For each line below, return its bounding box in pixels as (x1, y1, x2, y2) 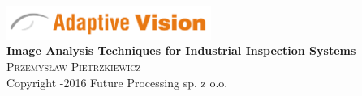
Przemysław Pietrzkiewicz (6, 58, 141, 75)
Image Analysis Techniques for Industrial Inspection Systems (6, 42, 356, 59)
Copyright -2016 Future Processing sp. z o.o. (6, 73, 228, 90)
